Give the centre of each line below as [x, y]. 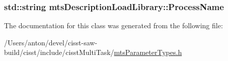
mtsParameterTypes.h [148, 52]
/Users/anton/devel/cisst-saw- [51, 42]
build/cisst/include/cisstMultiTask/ [59, 52]
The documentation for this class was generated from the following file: [113, 25]
